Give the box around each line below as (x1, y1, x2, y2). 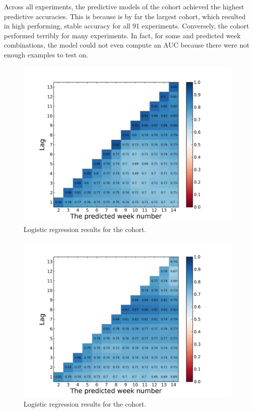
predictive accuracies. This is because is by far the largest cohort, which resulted (4, 11, 246, 21)
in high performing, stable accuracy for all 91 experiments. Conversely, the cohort (4, 21, 249, 31)
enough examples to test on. (4, 49, 88, 59)
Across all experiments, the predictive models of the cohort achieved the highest (4, 1, 244, 11)
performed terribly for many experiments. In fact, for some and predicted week (4, 30, 241, 40)
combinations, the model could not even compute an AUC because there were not (4, 40, 250, 50)
